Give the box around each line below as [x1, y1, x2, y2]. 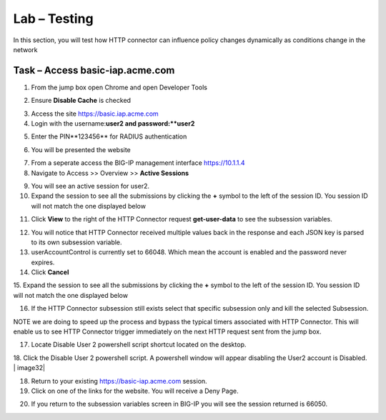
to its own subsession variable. [31, 238, 122, 246]
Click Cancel [31, 268, 69, 276]
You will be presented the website [31, 145, 132, 154]
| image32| [13, 364, 46, 372]
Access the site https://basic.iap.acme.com [31, 109, 159, 118]
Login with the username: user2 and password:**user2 [31, 119, 195, 128]
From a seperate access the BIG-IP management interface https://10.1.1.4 [31, 159, 246, 167]
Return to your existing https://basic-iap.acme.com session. [31, 376, 207, 385]
